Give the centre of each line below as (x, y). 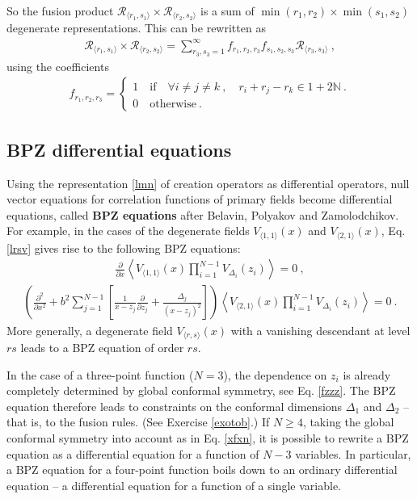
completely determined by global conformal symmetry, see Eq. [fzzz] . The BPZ (201, 390)
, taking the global (348, 422)
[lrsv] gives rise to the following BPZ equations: (124, 247)
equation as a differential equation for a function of (133, 453)
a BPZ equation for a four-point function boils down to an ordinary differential (202, 470)
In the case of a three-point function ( (100, 374)
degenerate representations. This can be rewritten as (136, 28)
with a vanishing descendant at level (320, 330)
